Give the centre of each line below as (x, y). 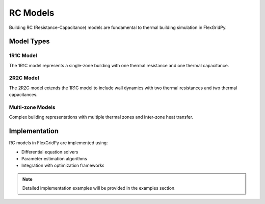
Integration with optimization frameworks (63, 166)
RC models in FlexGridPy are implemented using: (58, 143)
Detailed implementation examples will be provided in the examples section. (99, 188)
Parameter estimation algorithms (54, 159)
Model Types (29, 41)
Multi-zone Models (32, 107)
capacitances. (23, 95)
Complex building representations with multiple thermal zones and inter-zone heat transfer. (101, 117)
